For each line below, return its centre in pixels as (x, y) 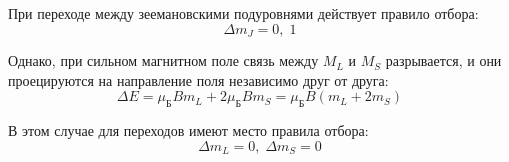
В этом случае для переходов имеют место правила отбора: (188, 130)
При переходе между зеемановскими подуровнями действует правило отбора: (243, 13)
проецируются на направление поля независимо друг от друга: (198, 79)
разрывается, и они (443, 60)
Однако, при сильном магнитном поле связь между (163, 60)
